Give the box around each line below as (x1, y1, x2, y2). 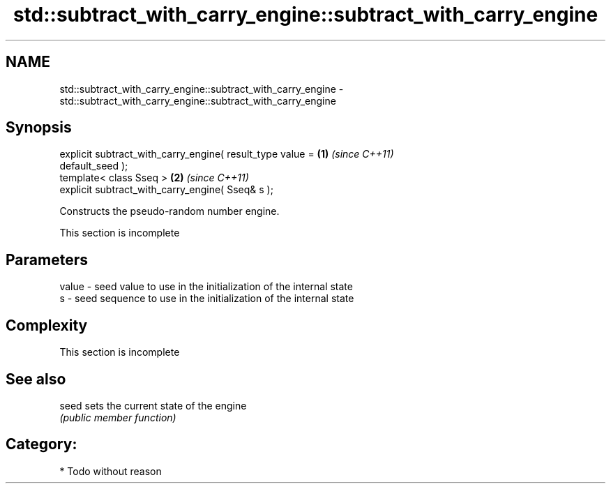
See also (6, 370, 66, 388)
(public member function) (59, 411, 176, 423)
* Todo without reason (59, 465, 162, 477)
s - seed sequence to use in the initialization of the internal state (59, 292, 354, 305)
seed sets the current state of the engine (59, 399, 247, 412)
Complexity (6, 316, 88, 334)
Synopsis (6, 119, 72, 137)
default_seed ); (59, 160, 128, 172)
